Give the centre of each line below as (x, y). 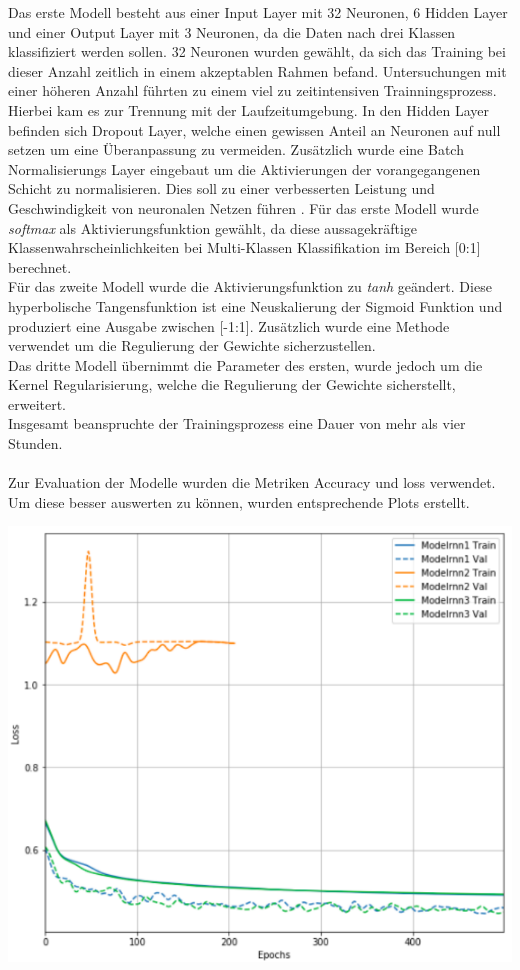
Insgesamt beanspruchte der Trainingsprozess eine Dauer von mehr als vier (237, 423)
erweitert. (37, 403)
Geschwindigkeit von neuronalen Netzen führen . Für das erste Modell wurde (243, 207)
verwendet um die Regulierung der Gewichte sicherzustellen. (192, 345)
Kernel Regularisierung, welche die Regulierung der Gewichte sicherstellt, (232, 384)
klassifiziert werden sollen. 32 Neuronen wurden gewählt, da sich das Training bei (257, 51)
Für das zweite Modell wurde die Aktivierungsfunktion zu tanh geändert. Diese (250, 286)
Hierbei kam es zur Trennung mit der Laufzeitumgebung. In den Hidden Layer (248, 109)
